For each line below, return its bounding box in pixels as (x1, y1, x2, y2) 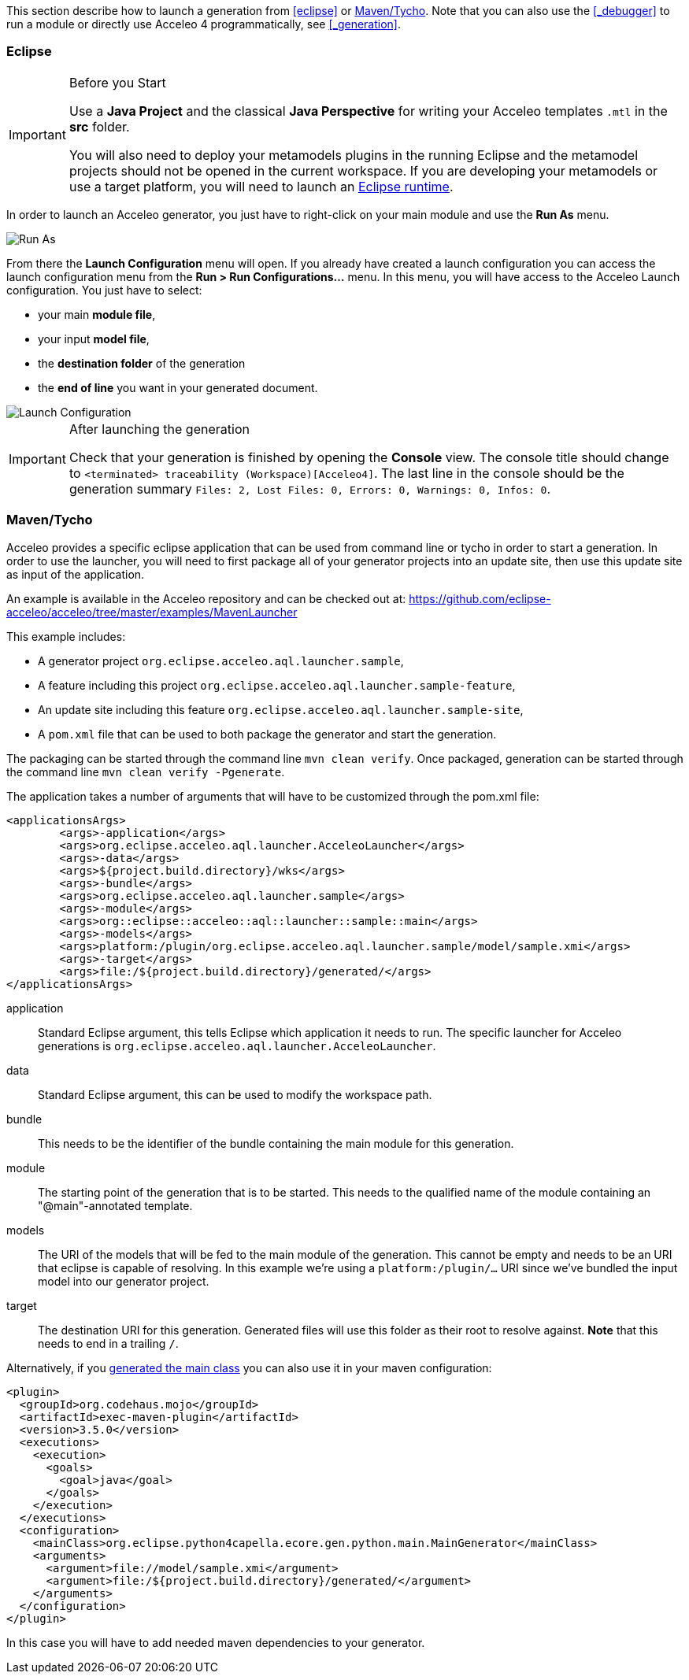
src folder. (69, 118, 130, 135)
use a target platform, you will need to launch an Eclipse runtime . (69, 178, 454, 194)
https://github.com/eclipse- (409, 591, 551, 605)
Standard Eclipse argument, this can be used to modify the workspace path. (38, 1087, 432, 1101)
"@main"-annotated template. (38, 1198, 193, 1212)
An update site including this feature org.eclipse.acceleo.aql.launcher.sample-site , (38, 702, 524, 716)
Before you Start (69, 74, 166, 91)
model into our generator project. (38, 1274, 209, 1288)
